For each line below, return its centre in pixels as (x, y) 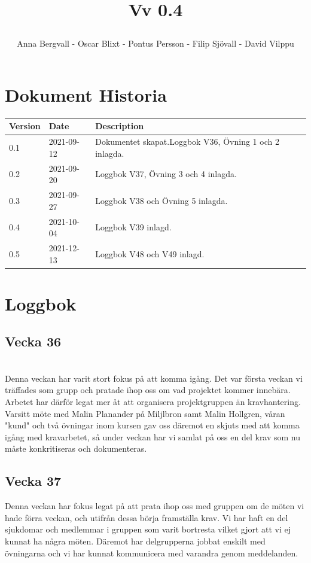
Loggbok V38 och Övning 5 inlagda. (161, 200)
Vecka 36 (33, 341)
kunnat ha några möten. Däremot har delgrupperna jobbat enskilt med (135, 541)
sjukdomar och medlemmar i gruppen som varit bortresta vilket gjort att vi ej (148, 529)
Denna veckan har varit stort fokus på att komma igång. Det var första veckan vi (154, 378)
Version (25, 126)
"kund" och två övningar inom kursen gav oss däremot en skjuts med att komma (152, 425)
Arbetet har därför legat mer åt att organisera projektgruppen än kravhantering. (153, 402)
